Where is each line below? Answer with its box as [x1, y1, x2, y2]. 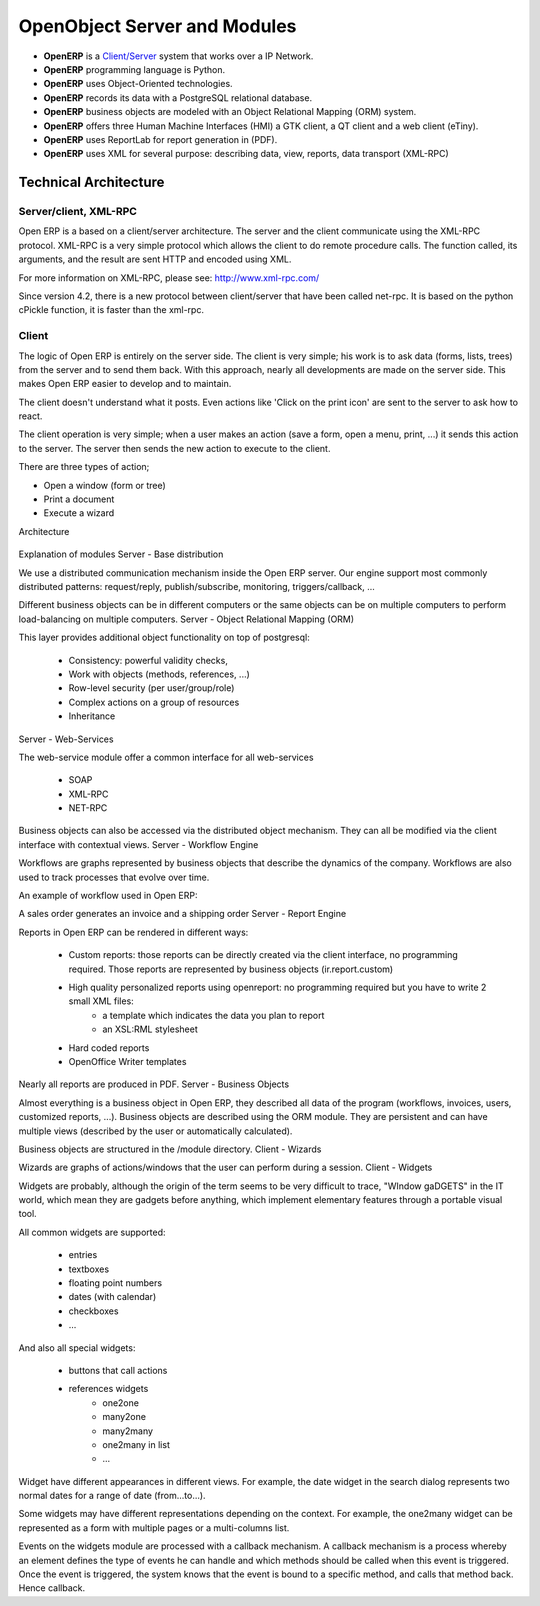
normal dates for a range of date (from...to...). [18, 1490, 206, 1502]
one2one [102, 1396, 140, 1409]
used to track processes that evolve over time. [18, 871, 210, 883]
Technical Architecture [18, 174, 165, 191]
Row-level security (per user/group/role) [68, 682, 235, 694]
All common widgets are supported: [18, 1226, 166, 1238]
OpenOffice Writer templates [68, 1055, 187, 1067]
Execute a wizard [43, 507, 115, 519]
